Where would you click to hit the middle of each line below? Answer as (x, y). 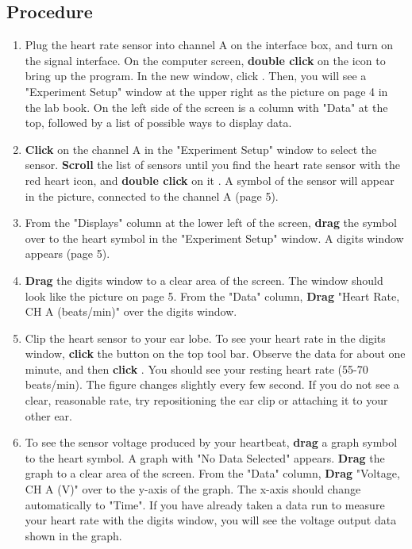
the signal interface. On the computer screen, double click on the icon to (205, 60)
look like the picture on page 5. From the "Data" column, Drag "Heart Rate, (212, 296)
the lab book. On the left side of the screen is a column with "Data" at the (206, 107)
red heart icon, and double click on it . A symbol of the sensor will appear (210, 180)
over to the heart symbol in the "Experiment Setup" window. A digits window (214, 238)
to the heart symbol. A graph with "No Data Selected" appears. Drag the (205, 457)
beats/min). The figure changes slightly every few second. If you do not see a (212, 384)
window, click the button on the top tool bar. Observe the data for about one (215, 353)
